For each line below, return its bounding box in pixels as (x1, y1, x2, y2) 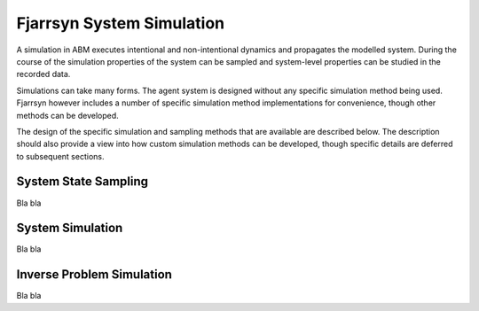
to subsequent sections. (16, 151, 105, 161)
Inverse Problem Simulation (16, 267, 173, 283)
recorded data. (16, 69, 71, 80)
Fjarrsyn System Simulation (16, 13, 225, 33)
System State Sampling (16, 174, 149, 190)
